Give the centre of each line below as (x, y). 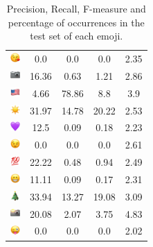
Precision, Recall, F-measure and (76, 8)
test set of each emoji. (76, 36)
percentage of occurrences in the (76, 22)
